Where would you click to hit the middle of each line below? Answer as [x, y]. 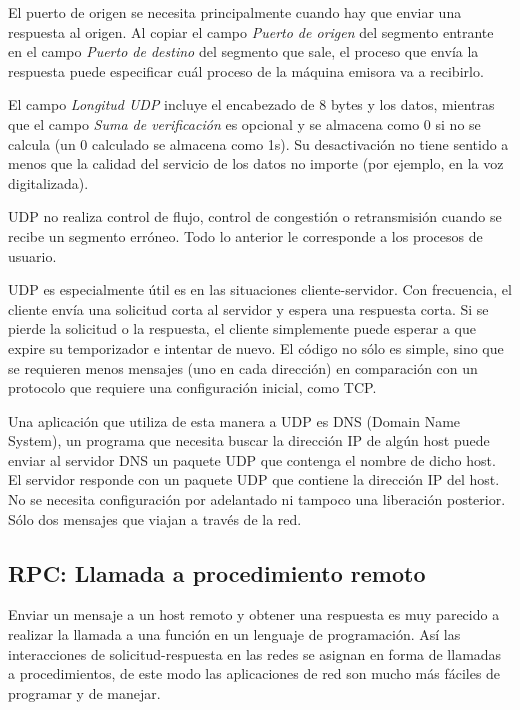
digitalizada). [48, 182]
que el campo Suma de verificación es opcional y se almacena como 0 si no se [244, 123]
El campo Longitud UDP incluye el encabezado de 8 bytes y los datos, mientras [251, 104]
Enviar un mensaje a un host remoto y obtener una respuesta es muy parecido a [254, 614]
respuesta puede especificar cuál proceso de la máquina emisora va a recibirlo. [246, 70]
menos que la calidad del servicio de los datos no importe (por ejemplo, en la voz [256, 163]
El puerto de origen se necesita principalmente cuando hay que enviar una [235, 12]
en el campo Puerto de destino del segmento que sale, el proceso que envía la [243, 51]
